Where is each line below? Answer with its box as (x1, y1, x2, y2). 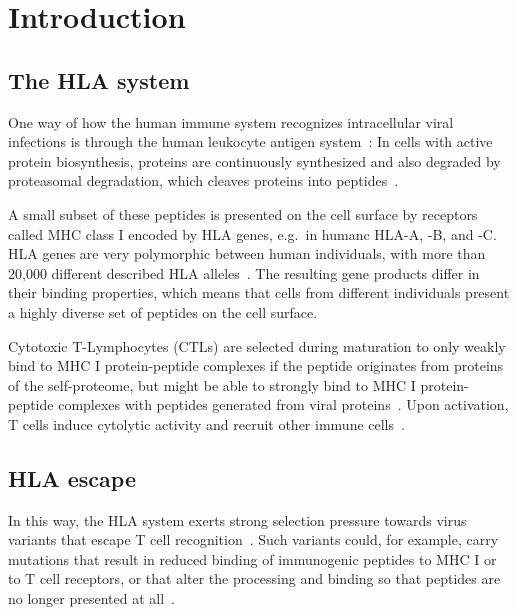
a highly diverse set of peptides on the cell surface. (8, 301, 318, 322)
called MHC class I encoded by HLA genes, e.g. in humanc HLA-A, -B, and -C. (8, 223, 497, 244)
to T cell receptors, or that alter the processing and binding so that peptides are (8, 568, 501, 589)
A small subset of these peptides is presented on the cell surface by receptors (8, 203, 478, 224)
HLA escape (8, 462, 136, 493)
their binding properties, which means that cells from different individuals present (8, 282, 510, 303)
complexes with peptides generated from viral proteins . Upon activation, (58, 394, 509, 415)
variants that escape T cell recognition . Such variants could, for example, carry (8, 529, 499, 550)
